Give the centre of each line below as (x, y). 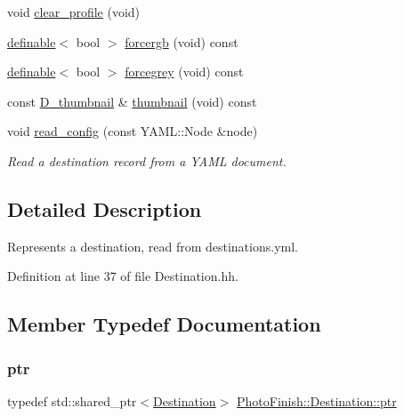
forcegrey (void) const (184, 72)
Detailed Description (105, 208)
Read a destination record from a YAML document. (147, 160)
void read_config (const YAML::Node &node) (133, 131)
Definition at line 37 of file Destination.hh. (123, 276)
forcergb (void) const (182, 41)
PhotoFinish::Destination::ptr (316, 400)
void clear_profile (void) (74, 12)
